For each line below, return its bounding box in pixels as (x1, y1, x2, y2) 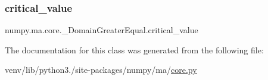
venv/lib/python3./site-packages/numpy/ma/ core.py (5, 63, 197, 76)
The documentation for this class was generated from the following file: (5, 43, 264, 56)
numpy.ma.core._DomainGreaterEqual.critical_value (5, 24, 198, 36)
